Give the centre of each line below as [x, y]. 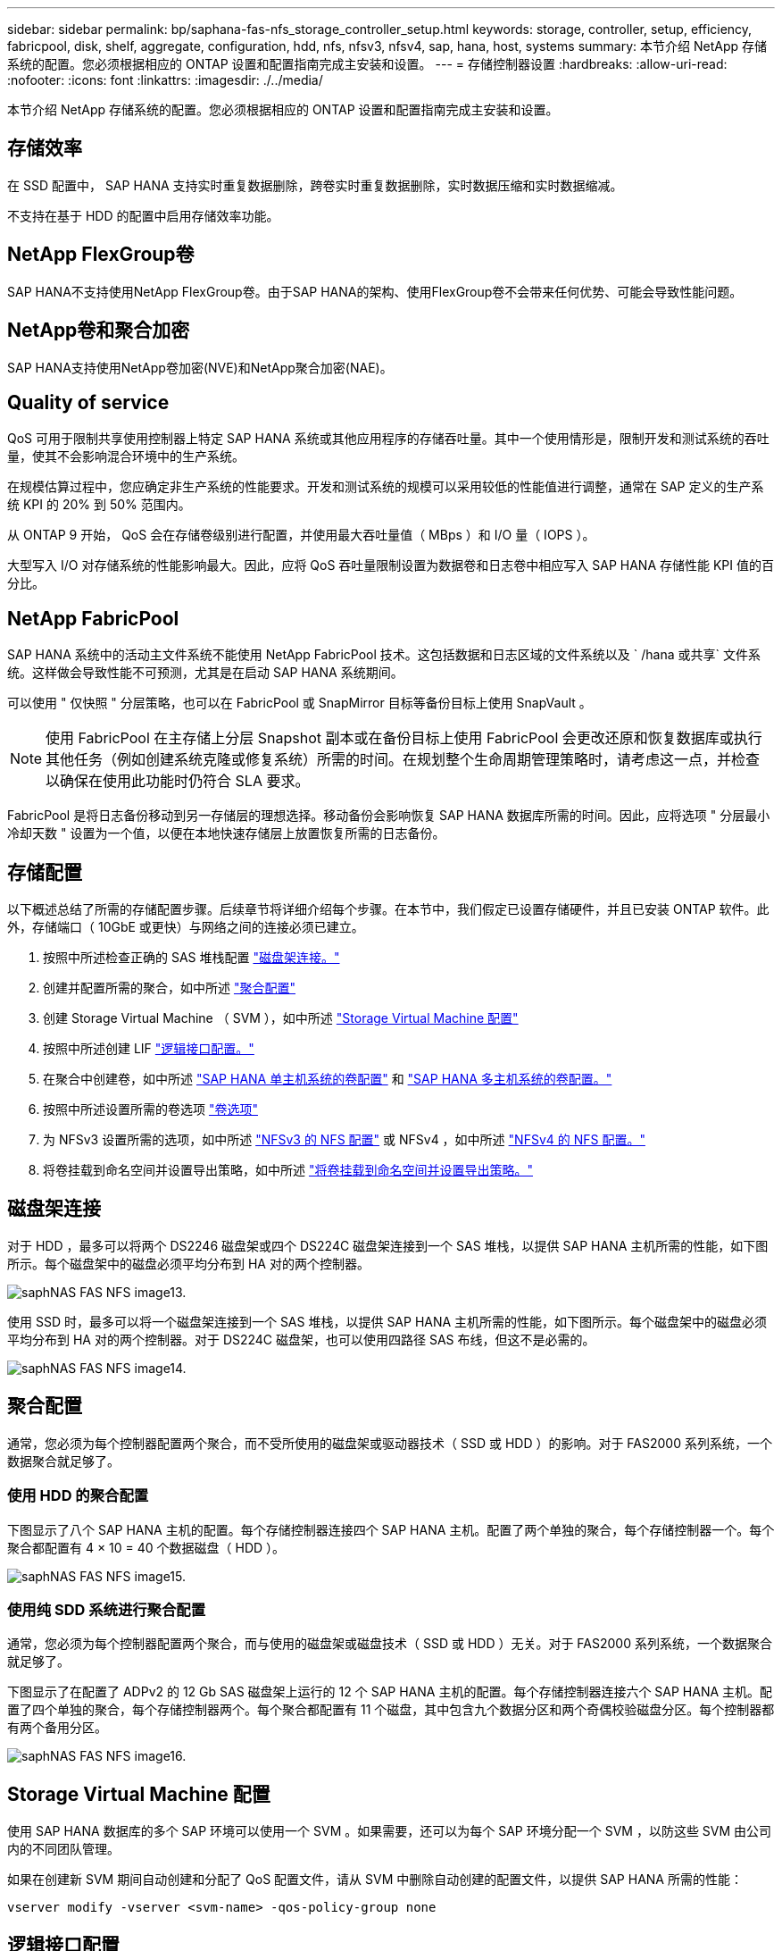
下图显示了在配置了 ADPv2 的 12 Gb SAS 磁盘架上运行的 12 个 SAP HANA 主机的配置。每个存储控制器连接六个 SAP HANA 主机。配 [390, 1692]
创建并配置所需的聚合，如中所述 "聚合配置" [169, 988]
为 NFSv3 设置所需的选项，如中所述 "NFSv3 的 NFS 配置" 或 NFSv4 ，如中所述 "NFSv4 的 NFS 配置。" [344, 1140]
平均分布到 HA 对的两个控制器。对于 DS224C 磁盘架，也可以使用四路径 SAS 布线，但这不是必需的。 [301, 1339]
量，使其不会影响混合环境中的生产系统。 [126, 456]
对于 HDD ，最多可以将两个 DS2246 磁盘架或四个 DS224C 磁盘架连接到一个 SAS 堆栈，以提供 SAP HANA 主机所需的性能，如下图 [388, 1245]
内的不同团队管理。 [63, 1849]
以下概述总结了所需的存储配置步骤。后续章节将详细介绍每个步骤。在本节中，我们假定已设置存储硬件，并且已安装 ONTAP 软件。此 [388, 909]
